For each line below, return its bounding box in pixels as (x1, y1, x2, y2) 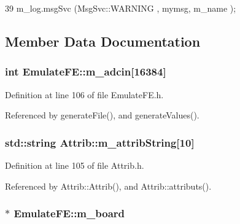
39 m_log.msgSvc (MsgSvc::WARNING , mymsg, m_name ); (5, 2, 236, 14)
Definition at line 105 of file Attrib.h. (5, 159, 144, 171)
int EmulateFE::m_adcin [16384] (5, 64, 166, 79)
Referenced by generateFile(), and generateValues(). (5, 109, 199, 122)
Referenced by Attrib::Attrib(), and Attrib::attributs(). (5, 179, 212, 192)
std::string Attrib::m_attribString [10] (5, 134, 195, 150)
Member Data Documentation (5, 31, 201, 50)
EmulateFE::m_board (14, 206, 125, 221)
